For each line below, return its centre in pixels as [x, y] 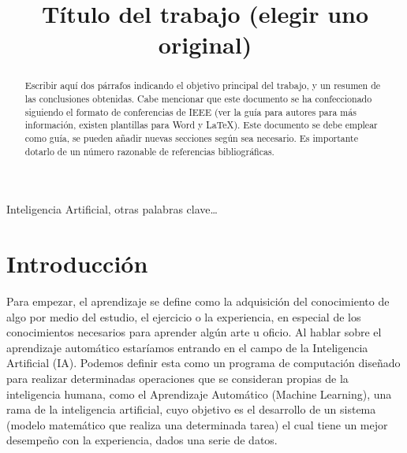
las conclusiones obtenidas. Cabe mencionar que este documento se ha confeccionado [198, 99]
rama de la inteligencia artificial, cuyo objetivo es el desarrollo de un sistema [191, 409]
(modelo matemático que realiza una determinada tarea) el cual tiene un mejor [197, 424]
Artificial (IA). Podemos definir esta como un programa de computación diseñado [203, 363]
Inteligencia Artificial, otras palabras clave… [112, 209]
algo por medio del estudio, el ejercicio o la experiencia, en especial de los [184, 316]
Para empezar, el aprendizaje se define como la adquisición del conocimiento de [198, 301]
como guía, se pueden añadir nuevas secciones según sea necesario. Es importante [191, 137]
